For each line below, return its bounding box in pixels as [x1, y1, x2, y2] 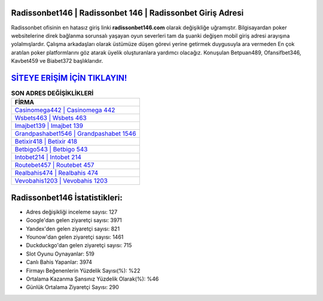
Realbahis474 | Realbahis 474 [14, 169, 99, 177]
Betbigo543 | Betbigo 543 [14, 145, 88, 154]
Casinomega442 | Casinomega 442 [14, 106, 115, 114]
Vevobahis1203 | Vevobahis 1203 [14, 177, 108, 185]
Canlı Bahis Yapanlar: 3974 [26, 259, 93, 266]
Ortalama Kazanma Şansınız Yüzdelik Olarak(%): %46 [26, 275, 159, 282]
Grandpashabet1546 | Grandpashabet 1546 [14, 129, 136, 138]
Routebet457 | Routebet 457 [14, 161, 95, 169]
